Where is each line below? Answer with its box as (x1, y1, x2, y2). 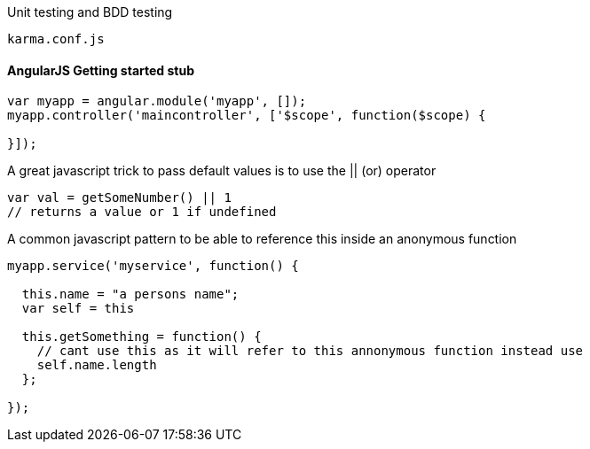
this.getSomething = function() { (21, 329, 262, 344)
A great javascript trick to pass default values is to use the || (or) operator (7, 163, 437, 179)
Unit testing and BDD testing (7, 4, 173, 19)
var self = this (21, 301, 135, 316)
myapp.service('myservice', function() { (7, 259, 299, 274)
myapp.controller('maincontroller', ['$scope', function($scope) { (7, 108, 486, 123)
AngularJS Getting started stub (7, 62, 194, 78)
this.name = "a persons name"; (21, 287, 240, 302)
